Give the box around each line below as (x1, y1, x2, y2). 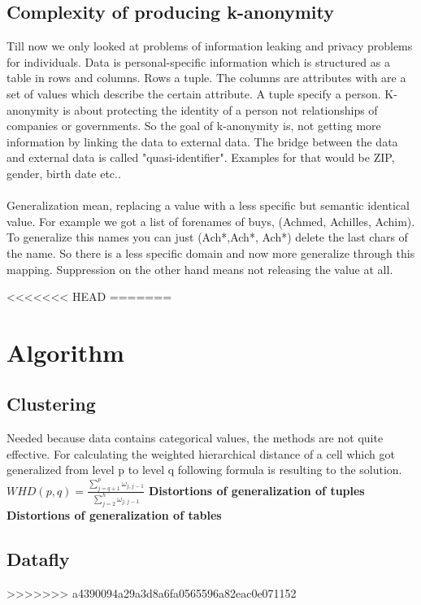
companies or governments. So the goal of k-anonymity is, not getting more (7, 117, 381, 134)
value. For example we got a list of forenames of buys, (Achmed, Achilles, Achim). (7, 212, 415, 229)
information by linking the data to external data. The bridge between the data (7, 133, 398, 150)
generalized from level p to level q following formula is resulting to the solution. (7, 461, 402, 478)
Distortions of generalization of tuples (148, 481, 365, 498)
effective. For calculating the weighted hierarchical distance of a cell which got (7, 445, 395, 462)
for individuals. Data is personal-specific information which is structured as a (7, 53, 390, 70)
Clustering (7, 391, 96, 416)
